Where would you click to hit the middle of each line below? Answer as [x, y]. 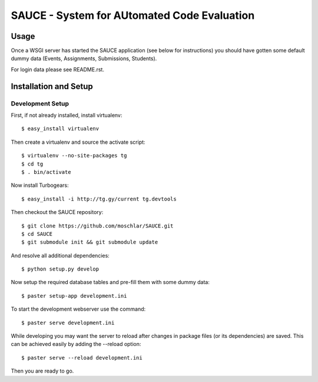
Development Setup [40, 103]
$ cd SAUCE [37, 234]
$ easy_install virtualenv [60, 129]
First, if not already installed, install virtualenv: [67, 115]
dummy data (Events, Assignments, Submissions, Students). [84, 58]
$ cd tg [32, 164]
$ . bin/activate [46, 172]
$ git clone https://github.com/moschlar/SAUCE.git [97, 226]
